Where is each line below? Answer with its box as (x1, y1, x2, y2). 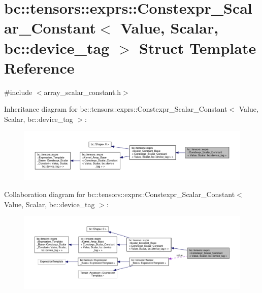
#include (4, 86, 32, 97)
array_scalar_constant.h (44, 86, 121, 97)
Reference (4, 57, 75, 78)
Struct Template (139, 37, 256, 58)
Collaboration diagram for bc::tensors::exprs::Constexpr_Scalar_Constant (4, 189, 235, 200)
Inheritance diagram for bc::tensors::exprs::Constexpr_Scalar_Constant (4, 104, 227, 114)
